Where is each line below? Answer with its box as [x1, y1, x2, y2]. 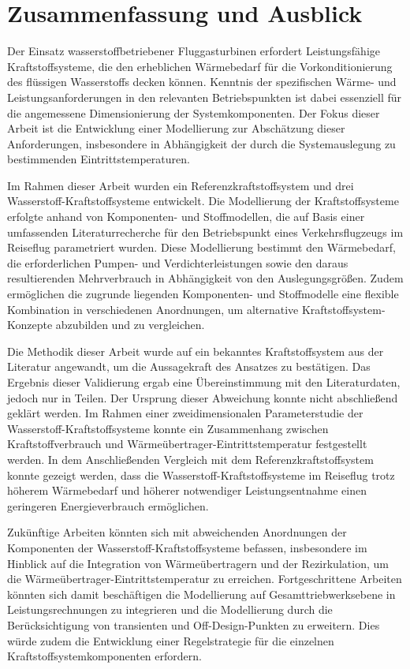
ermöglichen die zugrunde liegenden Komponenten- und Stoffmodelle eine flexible [7, 286, 399, 302]
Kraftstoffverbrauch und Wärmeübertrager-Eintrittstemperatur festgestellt [7, 435, 367, 452]
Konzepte [7, 316, 53, 333]
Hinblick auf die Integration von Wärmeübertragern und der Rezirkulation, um [7, 555, 389, 571]
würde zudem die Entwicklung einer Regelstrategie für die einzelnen [7, 632, 334, 648]
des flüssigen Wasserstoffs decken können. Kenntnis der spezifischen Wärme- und [7, 73, 397, 90]
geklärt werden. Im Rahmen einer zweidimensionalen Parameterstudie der [7, 405, 363, 421]
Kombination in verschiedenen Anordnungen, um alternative [7, 301, 299, 317]
